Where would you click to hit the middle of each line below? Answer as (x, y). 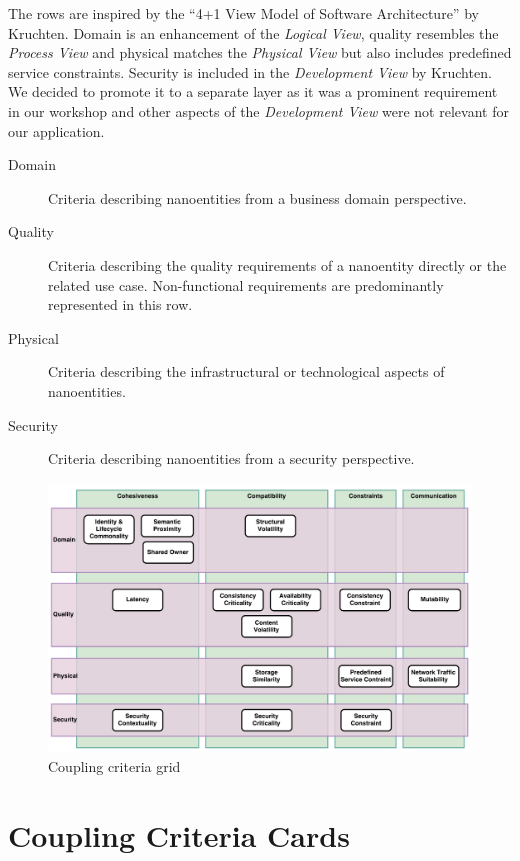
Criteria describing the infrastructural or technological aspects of (246, 371)
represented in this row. (120, 304)
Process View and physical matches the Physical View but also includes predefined (260, 52)
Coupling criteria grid (114, 765)
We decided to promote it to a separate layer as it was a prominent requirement (253, 91)
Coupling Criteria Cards (179, 834)
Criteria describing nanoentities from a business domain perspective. (257, 197)
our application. (56, 130)
